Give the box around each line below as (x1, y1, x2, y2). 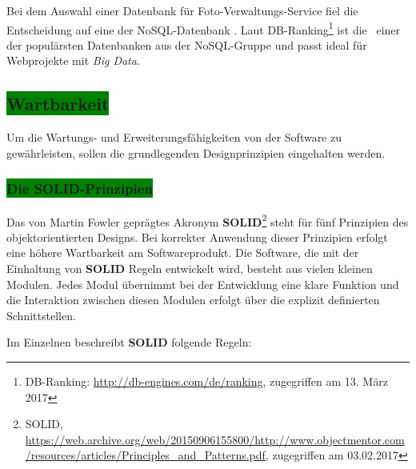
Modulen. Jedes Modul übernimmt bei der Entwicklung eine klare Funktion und (6, 275, 399, 292)
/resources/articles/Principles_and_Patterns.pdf (25, 447, 266, 463)
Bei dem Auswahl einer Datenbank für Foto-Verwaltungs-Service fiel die (6, 2, 358, 18)
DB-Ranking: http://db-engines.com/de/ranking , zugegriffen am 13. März (25, 373, 388, 390)
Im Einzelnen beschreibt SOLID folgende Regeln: (6, 334, 252, 351)
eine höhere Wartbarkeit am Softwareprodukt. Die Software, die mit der (6, 244, 359, 261)
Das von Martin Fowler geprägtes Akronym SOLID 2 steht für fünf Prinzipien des (6, 210, 409, 230)
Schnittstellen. (6, 307, 76, 323)
